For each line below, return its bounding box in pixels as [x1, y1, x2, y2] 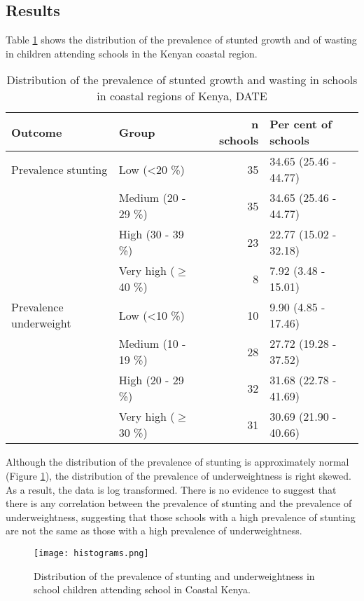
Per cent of [269, 116, 332, 133]
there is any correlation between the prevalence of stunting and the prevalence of [6, 496, 352, 511]
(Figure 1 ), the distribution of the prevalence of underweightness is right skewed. [6, 468, 351, 482]
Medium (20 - [118, 189, 186, 206]
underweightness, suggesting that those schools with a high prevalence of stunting [6, 509, 356, 524]
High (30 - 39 [118, 226, 184, 243]
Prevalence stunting [11, 161, 108, 177]
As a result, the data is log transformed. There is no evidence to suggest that [6, 482, 337, 497]
